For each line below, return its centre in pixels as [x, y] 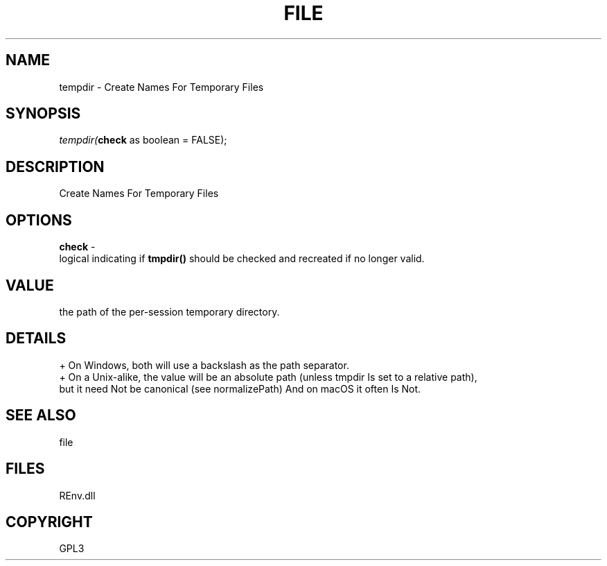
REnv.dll [77, 495]
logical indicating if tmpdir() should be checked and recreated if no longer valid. [242, 259]
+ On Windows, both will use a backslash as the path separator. [204, 365]
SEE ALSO [41, 415]
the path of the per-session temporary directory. [169, 311]
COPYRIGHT [49, 522]
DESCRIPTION [55, 166]
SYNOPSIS [43, 114]
